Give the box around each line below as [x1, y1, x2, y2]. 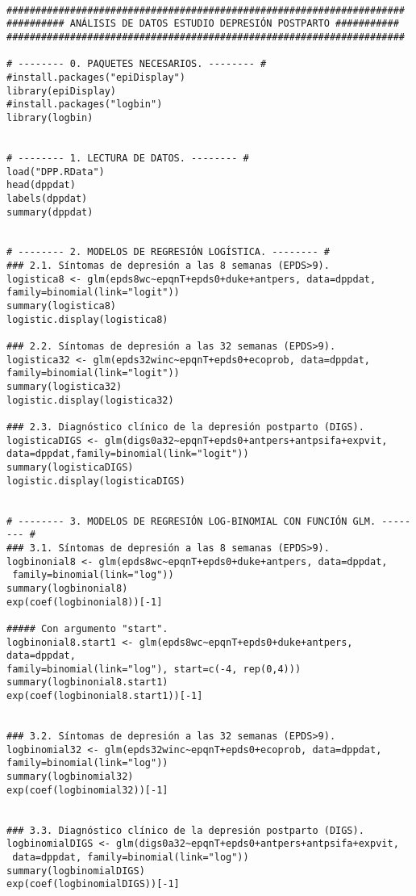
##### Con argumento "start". [6, 622, 168, 634]
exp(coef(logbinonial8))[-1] [6, 596, 163, 608]
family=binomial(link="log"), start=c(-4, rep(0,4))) [6, 663, 302, 675]
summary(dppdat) [6, 206, 94, 218]
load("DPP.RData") [6, 165, 105, 178]
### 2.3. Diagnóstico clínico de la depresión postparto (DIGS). [6, 421, 364, 433]
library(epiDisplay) [6, 85, 117, 97]
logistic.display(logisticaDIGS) [6, 475, 185, 487]
